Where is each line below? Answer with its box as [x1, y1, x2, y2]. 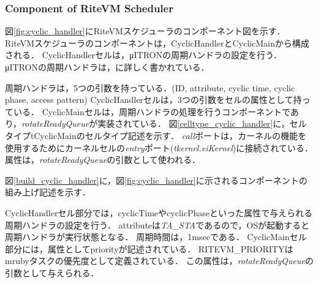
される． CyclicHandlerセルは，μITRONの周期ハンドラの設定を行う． [5, 48, 282, 61]
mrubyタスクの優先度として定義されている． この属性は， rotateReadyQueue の [5, 254, 314, 267]
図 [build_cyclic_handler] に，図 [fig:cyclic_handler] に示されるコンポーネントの [5, 173, 308, 186]
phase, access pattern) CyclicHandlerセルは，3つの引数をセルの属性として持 [5, 93, 302, 106]
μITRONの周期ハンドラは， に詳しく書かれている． [5, 61, 210, 73]
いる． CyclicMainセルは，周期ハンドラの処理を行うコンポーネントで [13, 105, 290, 118]
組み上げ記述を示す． [5, 186, 91, 198]
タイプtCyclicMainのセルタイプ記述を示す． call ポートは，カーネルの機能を [5, 129, 306, 141]
